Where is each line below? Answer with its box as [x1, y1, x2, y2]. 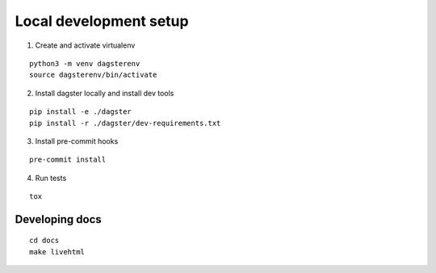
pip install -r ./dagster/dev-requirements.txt [29, 118, 221, 128]
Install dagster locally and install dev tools [35, 88, 174, 98]
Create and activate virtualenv [35, 40, 136, 50]
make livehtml [29, 247, 85, 256]
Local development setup [15, 12, 189, 30]
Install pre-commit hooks [35, 136, 119, 145]
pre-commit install [29, 155, 107, 165]
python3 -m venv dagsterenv [29, 59, 140, 68]
